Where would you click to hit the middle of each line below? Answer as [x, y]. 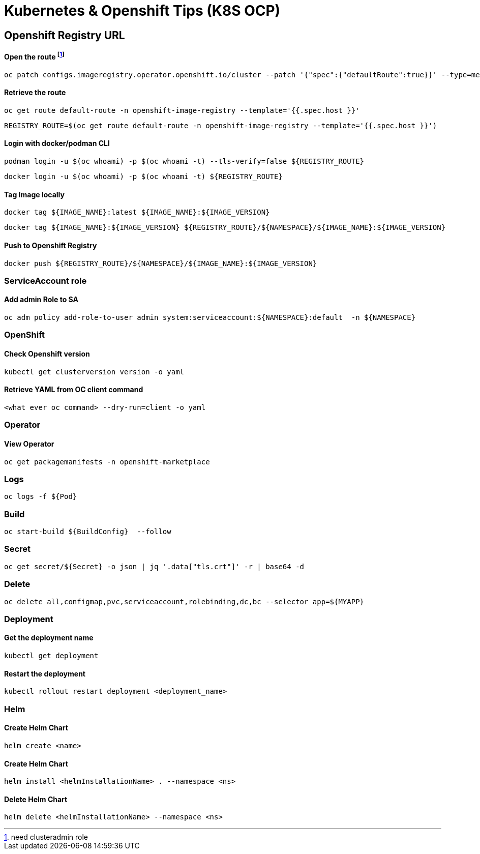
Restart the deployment [45, 673]
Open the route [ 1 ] [34, 56]
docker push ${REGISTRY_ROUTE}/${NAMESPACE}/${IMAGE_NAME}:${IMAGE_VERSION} [161, 263]
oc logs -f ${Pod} [41, 497]
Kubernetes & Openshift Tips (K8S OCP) [142, 11]
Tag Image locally [34, 194]
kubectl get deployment [51, 656]
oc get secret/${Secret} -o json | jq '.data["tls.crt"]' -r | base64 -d [154, 566]
